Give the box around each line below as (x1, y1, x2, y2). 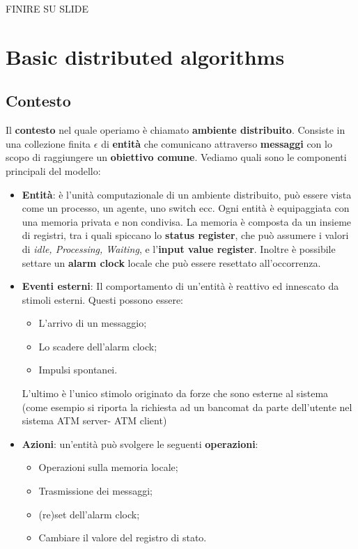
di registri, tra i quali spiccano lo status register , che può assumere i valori (22, 228, 349, 242)
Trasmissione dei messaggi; (38, 484, 153, 498)
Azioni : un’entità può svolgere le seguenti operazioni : (22, 436, 258, 451)
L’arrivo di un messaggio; (38, 316, 147, 330)
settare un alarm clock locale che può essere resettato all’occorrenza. (22, 255, 321, 270)
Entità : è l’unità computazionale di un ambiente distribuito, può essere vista (22, 187, 352, 201)
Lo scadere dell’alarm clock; (38, 339, 157, 353)
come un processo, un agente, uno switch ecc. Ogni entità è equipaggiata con (22, 201, 350, 215)
